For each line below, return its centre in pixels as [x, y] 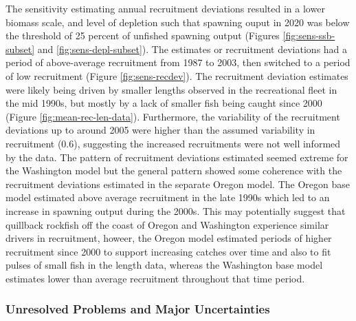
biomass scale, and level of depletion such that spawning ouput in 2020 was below [178, 22]
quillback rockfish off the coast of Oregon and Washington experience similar [167, 224]
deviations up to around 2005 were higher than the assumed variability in [160, 130]
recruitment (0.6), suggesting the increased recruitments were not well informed [173, 143]
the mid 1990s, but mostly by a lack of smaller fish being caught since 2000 [164, 103]
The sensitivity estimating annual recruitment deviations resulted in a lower [165, 8]
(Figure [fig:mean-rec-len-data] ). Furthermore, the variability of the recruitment [173, 116]
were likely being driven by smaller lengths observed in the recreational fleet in [171, 89]
